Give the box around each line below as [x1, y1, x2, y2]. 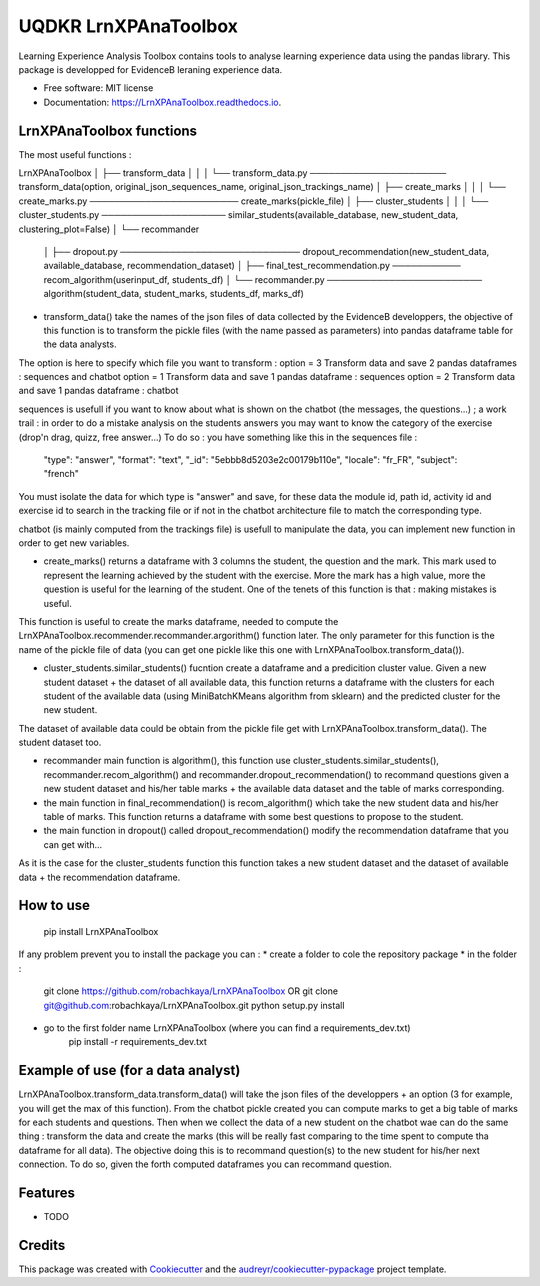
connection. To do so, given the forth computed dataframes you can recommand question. [18, 1158, 392, 1170]
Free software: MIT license [43, 82, 154, 94]
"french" [43, 468, 79, 480]
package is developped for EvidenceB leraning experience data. [18, 63, 283, 75]
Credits [18, 1236, 66, 1254]
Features [18, 1185, 75, 1202]
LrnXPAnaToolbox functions [18, 122, 198, 139]
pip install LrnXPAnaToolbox [43, 926, 159, 937]
